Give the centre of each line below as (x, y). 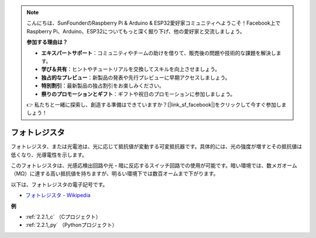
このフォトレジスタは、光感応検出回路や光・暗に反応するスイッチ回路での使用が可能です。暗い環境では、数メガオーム (154, 165)
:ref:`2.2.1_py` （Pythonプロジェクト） (71, 225)
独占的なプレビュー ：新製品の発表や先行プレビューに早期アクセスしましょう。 (136, 77)
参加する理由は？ (47, 42)
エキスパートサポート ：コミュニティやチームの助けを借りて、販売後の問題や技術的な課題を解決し (159, 53)
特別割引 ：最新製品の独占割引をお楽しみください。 (103, 86)
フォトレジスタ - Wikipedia (58, 195)
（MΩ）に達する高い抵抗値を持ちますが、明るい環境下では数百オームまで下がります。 (115, 174)
